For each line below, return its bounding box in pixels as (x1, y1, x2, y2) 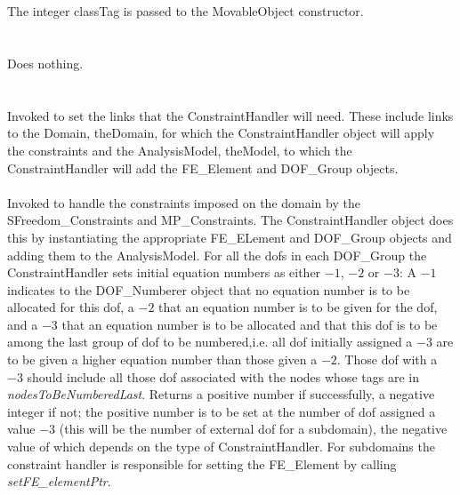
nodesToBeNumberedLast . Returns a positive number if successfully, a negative (7, 385, 435, 403)
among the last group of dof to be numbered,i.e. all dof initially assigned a (7, 332, 413, 351)
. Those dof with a (336, 350, 438, 369)
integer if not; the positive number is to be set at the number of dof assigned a (7, 402, 436, 420)
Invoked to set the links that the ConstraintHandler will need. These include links (7, 106, 454, 124)
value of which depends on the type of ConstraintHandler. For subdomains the (7, 437, 435, 456)
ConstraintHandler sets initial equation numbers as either (7, 263, 321, 282)
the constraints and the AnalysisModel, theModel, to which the (7, 140, 352, 159)
